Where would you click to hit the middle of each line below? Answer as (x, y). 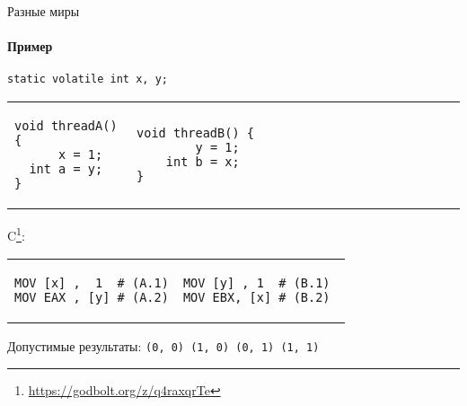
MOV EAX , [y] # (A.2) (92, 298)
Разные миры (44, 11)
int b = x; (203, 162)
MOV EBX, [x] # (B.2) (256, 298)
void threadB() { (195, 133)
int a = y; (66, 169)
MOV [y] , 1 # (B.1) (256, 283)
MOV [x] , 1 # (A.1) (92, 283)
